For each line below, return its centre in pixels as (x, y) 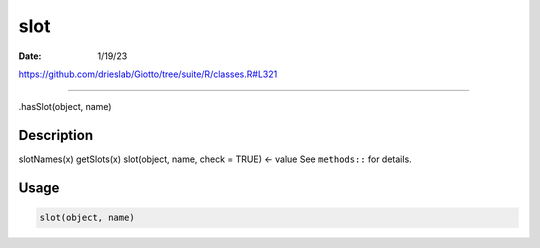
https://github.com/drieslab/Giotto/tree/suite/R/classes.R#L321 (148, 74)
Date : (30, 56)
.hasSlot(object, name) (65, 107)
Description (56, 135)
